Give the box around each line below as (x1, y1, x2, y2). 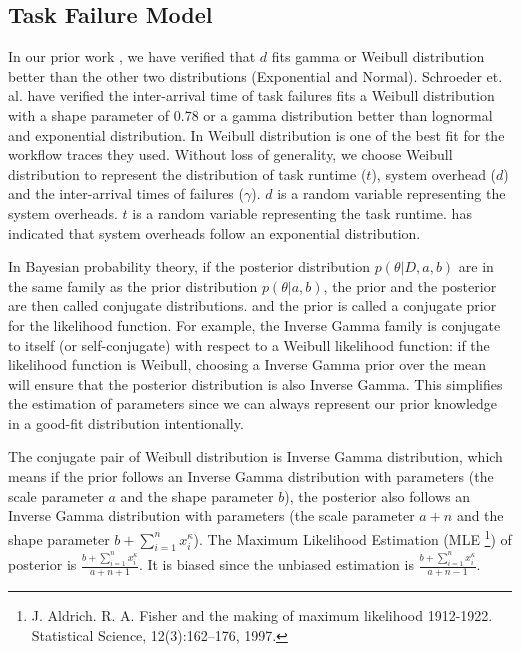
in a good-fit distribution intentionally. (8, 412, 244, 433)
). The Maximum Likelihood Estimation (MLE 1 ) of (193, 525, 512, 549)
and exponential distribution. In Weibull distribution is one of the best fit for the (8, 124, 505, 145)
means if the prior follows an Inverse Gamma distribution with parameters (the (8, 466, 494, 487)
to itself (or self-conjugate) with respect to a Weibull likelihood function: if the (8, 334, 490, 355)
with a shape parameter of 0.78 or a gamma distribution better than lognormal (8, 104, 493, 125)
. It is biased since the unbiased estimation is (138, 554, 414, 575)
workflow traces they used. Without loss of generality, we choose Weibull (8, 144, 453, 165)
